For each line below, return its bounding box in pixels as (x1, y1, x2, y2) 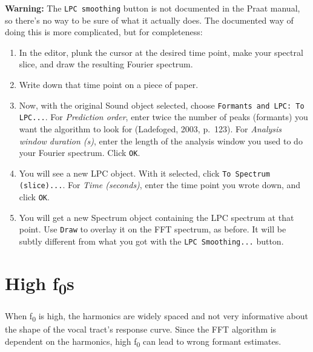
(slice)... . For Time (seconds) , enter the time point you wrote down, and (19, 178, 301, 191)
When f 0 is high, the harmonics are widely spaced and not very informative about (5, 309, 308, 323)
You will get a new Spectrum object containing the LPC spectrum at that (19, 211, 294, 223)
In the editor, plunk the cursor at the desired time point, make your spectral (19, 46, 303, 58)
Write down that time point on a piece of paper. (19, 78, 199, 91)
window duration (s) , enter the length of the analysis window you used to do (19, 134, 303, 147)
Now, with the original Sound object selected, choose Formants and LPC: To (19, 98, 305, 111)
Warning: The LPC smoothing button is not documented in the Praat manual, (5, 2, 300, 14)
